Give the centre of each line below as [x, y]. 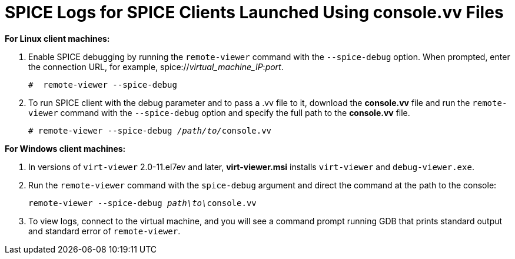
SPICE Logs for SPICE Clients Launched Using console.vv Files [254, 12]
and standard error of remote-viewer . [104, 231]
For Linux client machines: [57, 38]
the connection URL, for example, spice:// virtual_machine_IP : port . [156, 67]
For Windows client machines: [65, 148]
